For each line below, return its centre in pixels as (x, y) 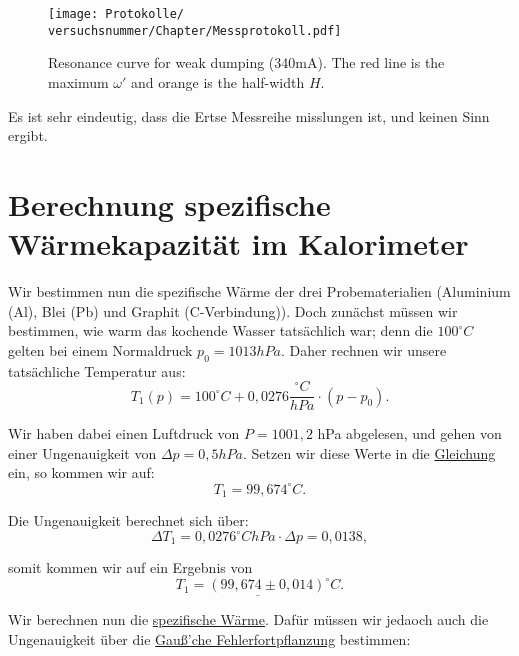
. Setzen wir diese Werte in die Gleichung (369, 452)
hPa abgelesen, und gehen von (409, 433)
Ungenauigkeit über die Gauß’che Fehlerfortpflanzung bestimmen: (209, 638)
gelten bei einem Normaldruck (100, 349)
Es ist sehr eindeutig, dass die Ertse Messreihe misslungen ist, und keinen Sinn (249, 115)
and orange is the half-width (218, 81)
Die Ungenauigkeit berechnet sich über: (128, 519)
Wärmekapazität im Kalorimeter (238, 243)
